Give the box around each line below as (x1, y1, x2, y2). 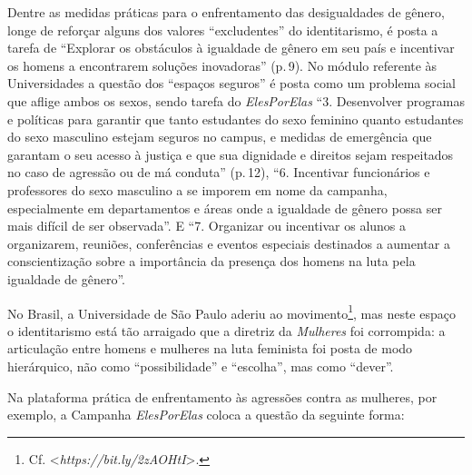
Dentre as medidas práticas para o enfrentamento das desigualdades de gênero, (7, 3, 445, 21)
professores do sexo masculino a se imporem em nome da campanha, (7, 180, 388, 199)
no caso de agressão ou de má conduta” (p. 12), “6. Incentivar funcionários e (7, 163, 430, 182)
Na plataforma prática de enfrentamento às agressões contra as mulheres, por (7, 387, 438, 406)
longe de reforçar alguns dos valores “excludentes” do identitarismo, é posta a (7, 20, 438, 39)
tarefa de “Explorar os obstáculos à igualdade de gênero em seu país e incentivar (7, 38, 455, 57)
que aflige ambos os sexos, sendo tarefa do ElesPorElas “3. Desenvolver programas (7, 91, 465, 110)
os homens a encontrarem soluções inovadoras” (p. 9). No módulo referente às (7, 55, 438, 74)
